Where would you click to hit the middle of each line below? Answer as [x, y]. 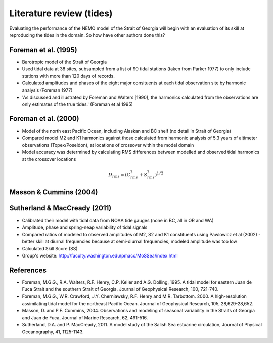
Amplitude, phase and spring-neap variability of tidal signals [85, 227]
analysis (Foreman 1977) [47, 90]
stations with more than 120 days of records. [68, 76]
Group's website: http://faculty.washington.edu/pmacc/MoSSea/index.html [100, 255]
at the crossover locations [49, 159]
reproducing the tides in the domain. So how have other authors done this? [87, 35]
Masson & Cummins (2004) [54, 192]
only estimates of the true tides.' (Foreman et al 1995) [78, 104]
